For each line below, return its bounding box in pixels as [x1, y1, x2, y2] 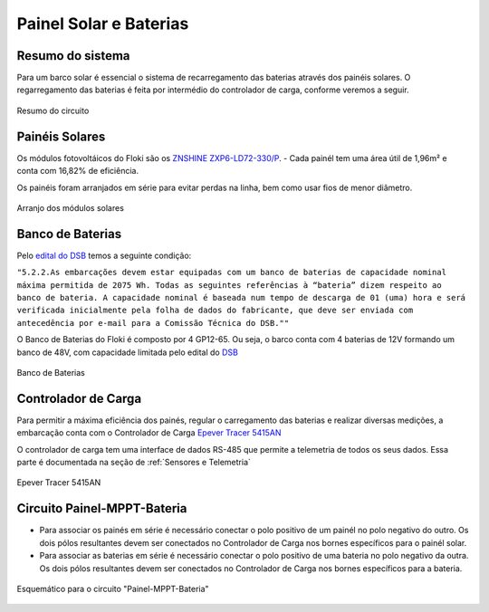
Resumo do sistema [16, 48, 130, 63]
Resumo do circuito [16, 105, 90, 116]
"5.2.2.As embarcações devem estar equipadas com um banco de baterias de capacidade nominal [16, 267, 447, 278]
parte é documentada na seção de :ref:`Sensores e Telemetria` [16, 457, 251, 468]
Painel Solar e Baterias [16, 14, 189, 33]
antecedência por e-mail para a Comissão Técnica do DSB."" [16, 318, 290, 328]
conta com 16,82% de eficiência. [16, 166, 139, 177]
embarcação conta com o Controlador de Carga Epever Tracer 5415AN [16, 427, 282, 438]
